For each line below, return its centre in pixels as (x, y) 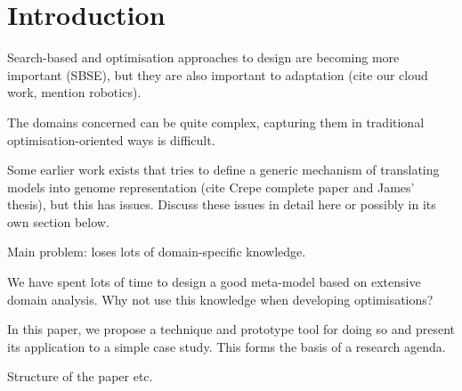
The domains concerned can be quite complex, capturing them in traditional (216, 122)
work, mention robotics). (74, 92)
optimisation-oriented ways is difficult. (111, 139)
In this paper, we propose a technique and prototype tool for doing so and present (231, 329)
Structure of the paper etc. (80, 376)
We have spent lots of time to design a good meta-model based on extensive (214, 282)
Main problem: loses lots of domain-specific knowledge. (157, 252)
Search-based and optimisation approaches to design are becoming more (203, 57)
